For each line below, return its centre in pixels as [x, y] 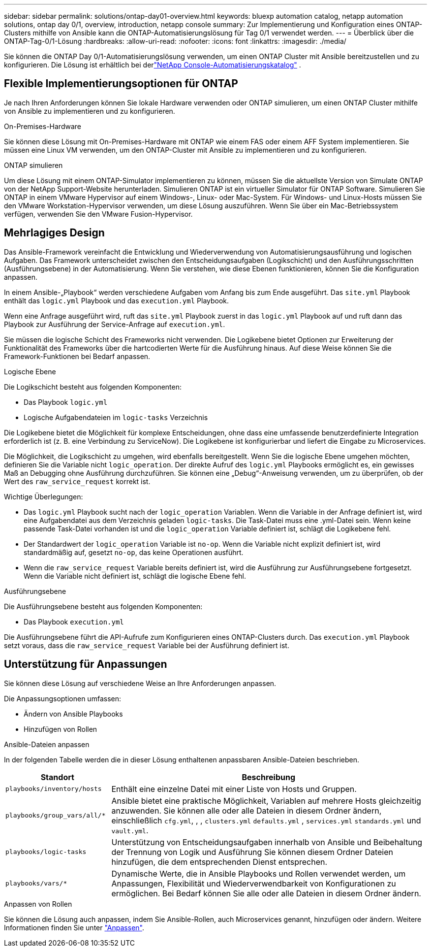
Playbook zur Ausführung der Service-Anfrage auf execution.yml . [115, 324]
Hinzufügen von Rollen [61, 729]
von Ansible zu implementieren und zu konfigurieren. [90, 111]
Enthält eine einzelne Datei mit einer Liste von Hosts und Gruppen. [234, 789]
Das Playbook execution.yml [74, 622]
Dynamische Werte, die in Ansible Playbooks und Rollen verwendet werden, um [259, 873]
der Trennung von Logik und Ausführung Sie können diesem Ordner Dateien [252, 852]
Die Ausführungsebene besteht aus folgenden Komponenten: [103, 606]
